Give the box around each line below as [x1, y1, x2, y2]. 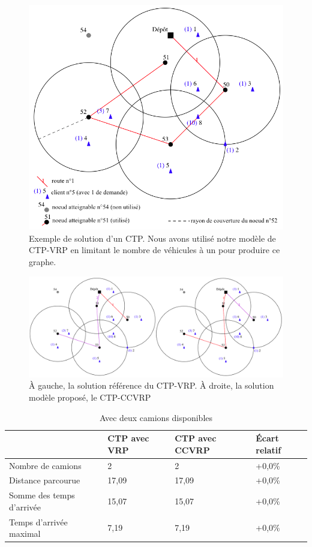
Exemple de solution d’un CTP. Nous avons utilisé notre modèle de [29, 232, 276, 244]
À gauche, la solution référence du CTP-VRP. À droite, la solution [29, 379, 274, 392]
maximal [9, 527, 41, 540]
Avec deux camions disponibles [99, 411, 213, 423]
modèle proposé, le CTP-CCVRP [29, 390, 151, 403]
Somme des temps [9, 489, 75, 501]
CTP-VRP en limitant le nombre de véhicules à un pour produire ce [29, 244, 280, 256]
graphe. [29, 256, 56, 268]
